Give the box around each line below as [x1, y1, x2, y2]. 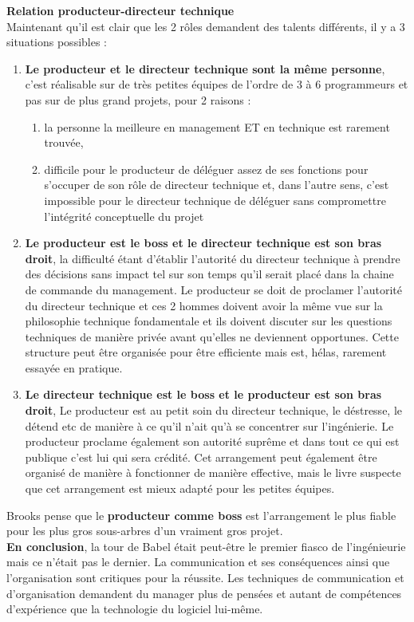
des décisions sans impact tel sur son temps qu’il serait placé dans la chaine [25, 266, 394, 282]
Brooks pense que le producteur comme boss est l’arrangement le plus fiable [6, 506, 396, 523]
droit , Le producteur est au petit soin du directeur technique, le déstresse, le [25, 402, 403, 419]
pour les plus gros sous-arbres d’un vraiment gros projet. [6, 522, 283, 539]
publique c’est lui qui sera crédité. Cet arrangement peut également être [25, 448, 377, 465]
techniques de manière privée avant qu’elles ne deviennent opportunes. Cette [25, 328, 399, 344]
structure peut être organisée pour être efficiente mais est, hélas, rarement [25, 344, 387, 360]
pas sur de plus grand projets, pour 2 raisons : [25, 91, 251, 108]
